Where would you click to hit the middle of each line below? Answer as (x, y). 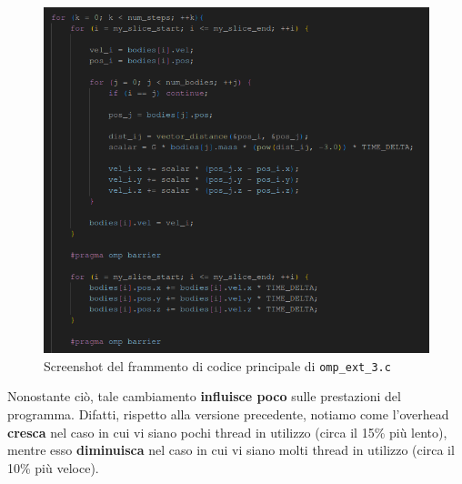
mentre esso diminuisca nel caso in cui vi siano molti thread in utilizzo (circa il (231, 450)
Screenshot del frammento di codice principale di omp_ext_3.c (217, 365)
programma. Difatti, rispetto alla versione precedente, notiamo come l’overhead (228, 414)
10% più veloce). (53, 467)
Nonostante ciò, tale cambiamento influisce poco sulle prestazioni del (204, 396)
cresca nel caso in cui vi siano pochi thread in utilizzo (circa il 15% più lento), (227, 432)
